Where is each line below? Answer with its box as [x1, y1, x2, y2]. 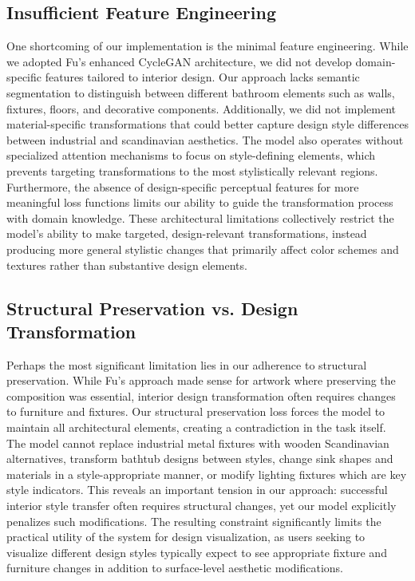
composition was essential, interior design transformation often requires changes [6, 387, 396, 404]
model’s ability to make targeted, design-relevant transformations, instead [6, 225, 367, 242]
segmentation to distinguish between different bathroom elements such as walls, [6, 84, 395, 101]
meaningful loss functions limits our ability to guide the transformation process [6, 194, 393, 211]
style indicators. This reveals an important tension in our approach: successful [6, 481, 388, 498]
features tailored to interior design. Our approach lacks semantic [45, 69, 360, 85]
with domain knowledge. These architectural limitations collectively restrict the [6, 209, 394, 226]
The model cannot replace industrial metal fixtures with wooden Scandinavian [6, 434, 389, 451]
